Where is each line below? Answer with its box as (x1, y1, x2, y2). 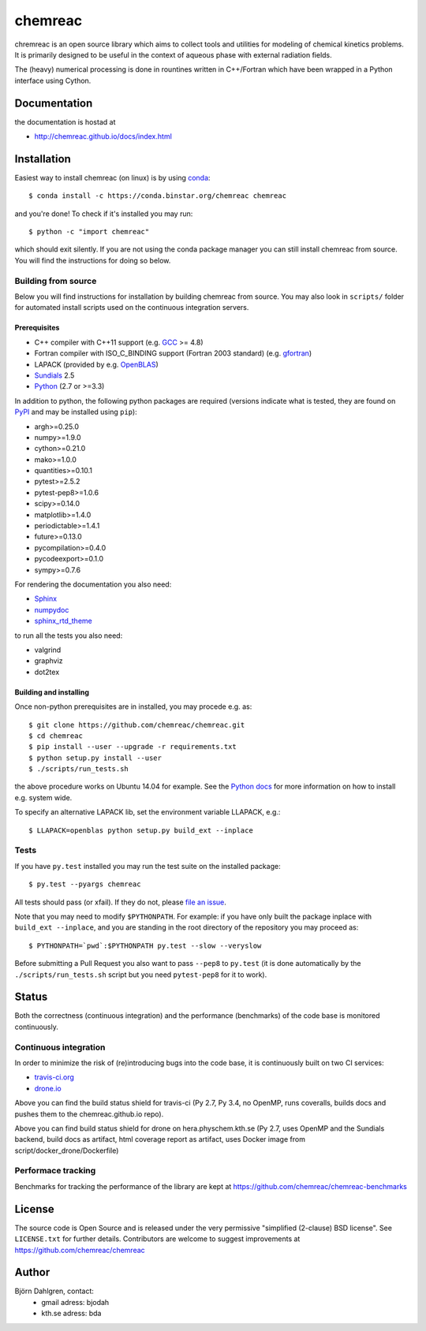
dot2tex (34, 667, 60, 677)
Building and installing (14, 687, 90, 697)
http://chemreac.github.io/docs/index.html (34, 132, 173, 141)
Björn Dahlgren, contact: (14, 1286, 95, 1296)
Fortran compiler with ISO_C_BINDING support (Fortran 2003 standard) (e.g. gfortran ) (34, 349, 312, 358)
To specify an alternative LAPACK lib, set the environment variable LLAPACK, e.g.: (14, 807, 281, 817)
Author (14, 1266, 50, 1279)
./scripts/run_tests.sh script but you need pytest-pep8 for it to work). (14, 970, 267, 979)
